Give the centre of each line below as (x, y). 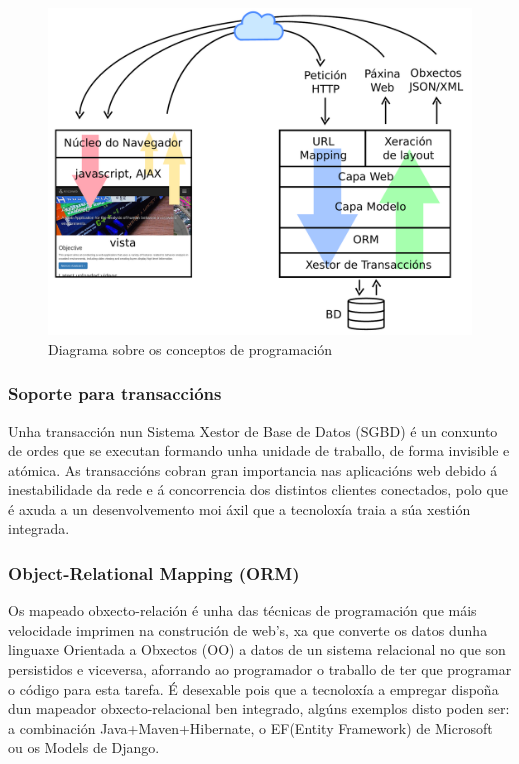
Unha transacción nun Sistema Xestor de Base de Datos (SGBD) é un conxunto (253, 430)
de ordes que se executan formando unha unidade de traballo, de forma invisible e (259, 450)
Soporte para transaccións (115, 393)
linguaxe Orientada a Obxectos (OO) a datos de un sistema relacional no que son (257, 649)
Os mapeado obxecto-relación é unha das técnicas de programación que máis (242, 610)
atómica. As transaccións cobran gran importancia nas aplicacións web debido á (253, 469)
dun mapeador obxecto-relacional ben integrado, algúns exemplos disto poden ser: (259, 708)
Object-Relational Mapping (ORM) (154, 573)
